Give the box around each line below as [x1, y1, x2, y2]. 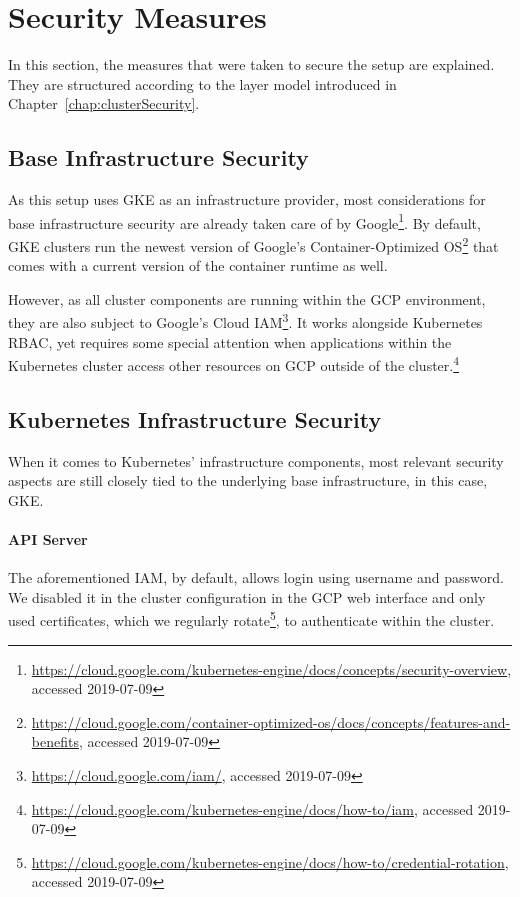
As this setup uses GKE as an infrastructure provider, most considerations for [8, 189, 486, 210]
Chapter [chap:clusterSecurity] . [8, 93, 200, 114]
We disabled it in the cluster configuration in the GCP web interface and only [8, 586, 486, 607]
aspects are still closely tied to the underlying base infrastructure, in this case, [8, 470, 488, 491]
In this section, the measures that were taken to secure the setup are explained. [8, 54, 495, 75]
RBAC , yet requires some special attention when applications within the [8, 331, 452, 352]
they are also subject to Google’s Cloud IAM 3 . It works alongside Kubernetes [8, 309, 483, 333]
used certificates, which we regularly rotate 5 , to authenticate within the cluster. [8, 607, 495, 631]
